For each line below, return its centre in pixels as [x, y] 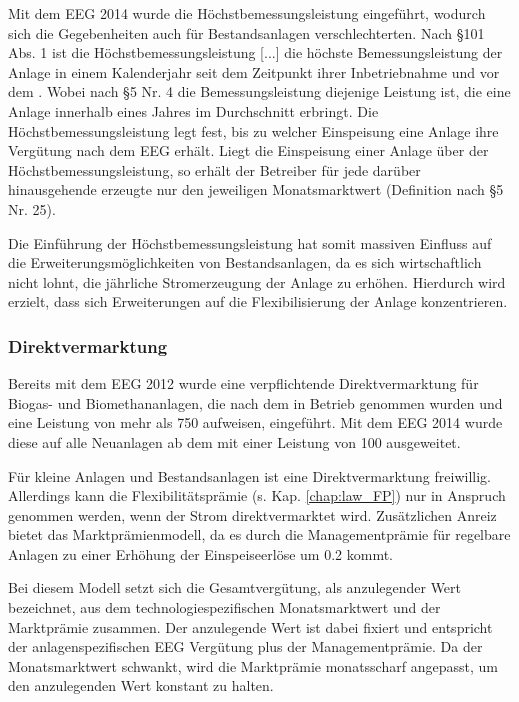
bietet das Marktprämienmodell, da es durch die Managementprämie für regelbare [259, 534]
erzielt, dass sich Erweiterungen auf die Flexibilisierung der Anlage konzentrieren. [258, 301]
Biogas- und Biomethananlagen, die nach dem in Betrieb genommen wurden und [255, 402]
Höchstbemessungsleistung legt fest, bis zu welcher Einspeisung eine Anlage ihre [253, 130]
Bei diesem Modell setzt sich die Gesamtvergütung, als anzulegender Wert [235, 587]
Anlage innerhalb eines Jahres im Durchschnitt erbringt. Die [193, 110]
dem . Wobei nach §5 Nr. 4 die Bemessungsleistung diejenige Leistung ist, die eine [259, 91]
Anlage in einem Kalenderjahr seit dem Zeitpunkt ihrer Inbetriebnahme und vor [254, 71]
